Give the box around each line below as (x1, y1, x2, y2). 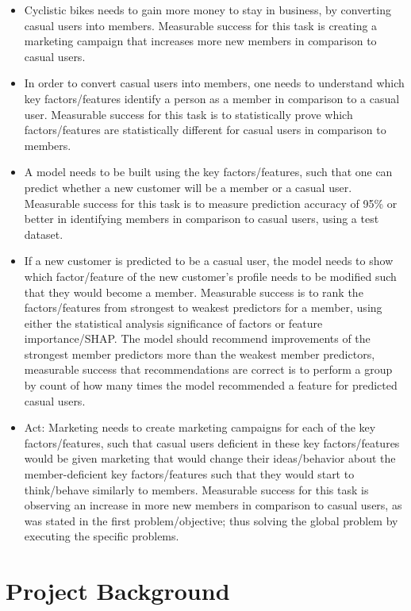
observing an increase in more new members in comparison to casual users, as (24, 497, 402, 513)
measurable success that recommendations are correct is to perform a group (24, 361, 393, 378)
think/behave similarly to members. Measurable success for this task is (24, 481, 369, 498)
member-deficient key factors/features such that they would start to (24, 466, 355, 482)
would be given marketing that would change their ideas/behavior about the (24, 450, 396, 467)
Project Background (6, 574, 230, 607)
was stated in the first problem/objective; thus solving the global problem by (24, 512, 398, 528)
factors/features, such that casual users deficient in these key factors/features (24, 434, 400, 451)
